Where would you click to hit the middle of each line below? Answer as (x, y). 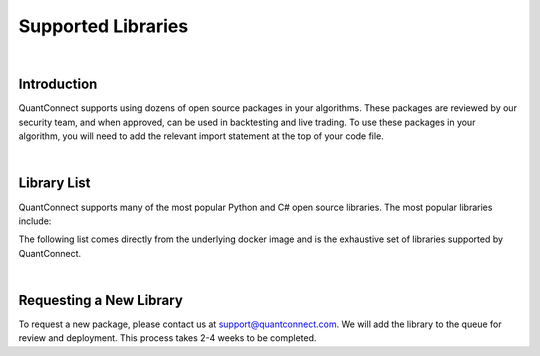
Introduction (58, 84)
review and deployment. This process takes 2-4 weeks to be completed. (167, 338)
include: (35, 221)
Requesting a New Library (101, 300)
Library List (54, 183)
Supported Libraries (103, 26)
